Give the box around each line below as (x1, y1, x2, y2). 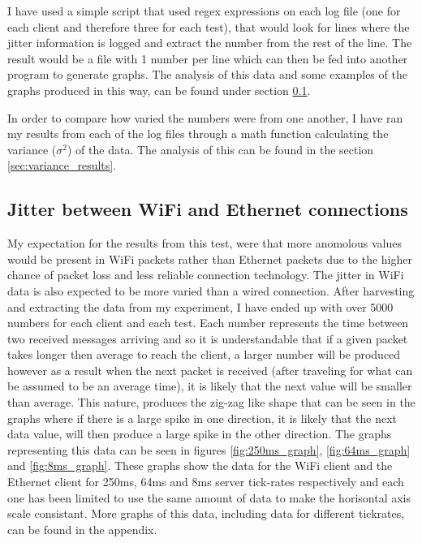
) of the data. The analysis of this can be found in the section (67, 140, 374, 157)
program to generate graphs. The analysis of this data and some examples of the (7, 66, 407, 83)
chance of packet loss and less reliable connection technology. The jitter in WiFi (7, 266, 404, 283)
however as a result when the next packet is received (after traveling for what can (7, 361, 413, 378)
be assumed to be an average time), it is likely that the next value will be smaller (7, 377, 412, 394)
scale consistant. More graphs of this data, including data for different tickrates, (7, 505, 405, 522)
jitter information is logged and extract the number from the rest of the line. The (7, 34, 412, 51)
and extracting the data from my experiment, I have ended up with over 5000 (7, 298, 394, 315)
